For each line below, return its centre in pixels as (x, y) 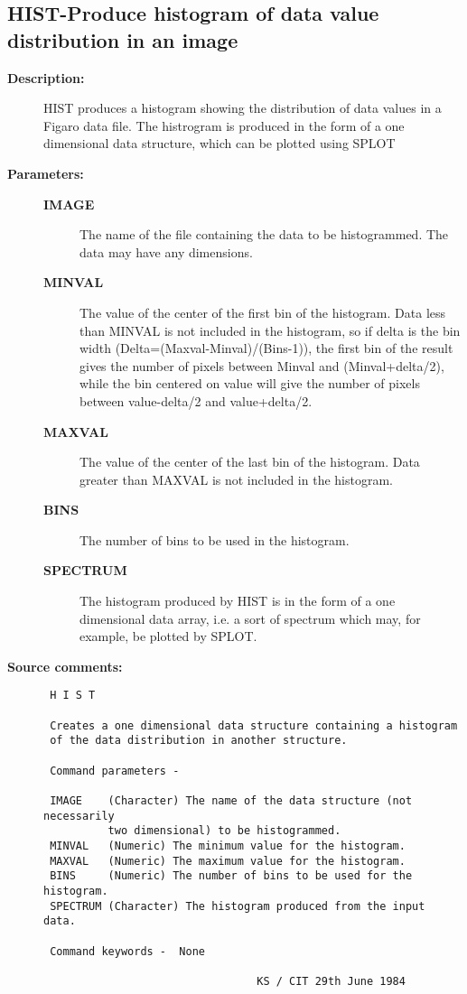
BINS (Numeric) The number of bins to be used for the (231, 876)
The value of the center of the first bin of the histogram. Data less (263, 312)
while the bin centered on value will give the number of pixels (250, 383)
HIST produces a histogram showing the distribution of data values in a (243, 108)
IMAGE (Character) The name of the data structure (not (231, 801)
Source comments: (65, 666)
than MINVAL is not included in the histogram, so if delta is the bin (270, 330)
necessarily (79, 816)
